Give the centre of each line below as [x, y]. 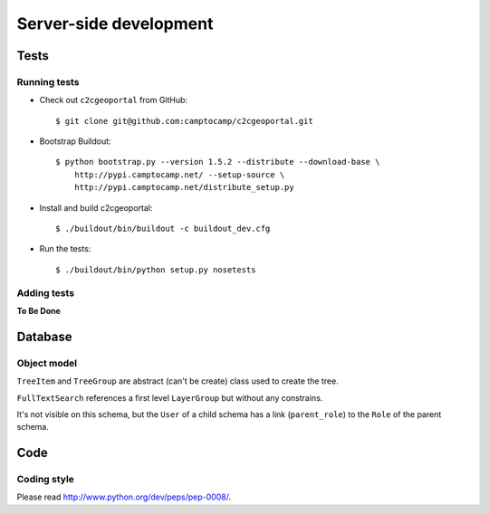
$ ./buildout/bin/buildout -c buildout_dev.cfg [163, 229]
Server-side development [115, 24]
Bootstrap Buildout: [76, 141]
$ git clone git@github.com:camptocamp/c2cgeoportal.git [185, 121]
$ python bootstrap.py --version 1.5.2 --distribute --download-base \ [218, 162]
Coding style [45, 480]
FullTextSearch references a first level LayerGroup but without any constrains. [170, 397]
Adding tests [46, 292]
